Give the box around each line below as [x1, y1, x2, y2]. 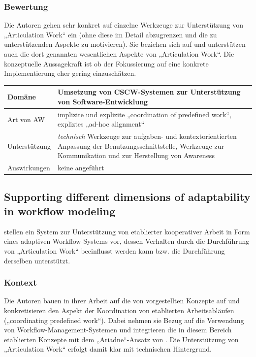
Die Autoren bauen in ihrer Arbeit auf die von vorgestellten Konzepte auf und [4, 295, 240, 306]
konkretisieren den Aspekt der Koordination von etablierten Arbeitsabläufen [4, 305, 234, 316]
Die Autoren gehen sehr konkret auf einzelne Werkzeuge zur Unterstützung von [4, 20, 243, 30]
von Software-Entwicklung [58, 96, 148, 106]
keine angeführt [58, 162, 104, 173]
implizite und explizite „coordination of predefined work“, [58, 109, 231, 119]
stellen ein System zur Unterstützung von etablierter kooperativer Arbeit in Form [4, 226, 250, 236]
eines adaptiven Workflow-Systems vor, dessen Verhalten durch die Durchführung [4, 236, 250, 246]
